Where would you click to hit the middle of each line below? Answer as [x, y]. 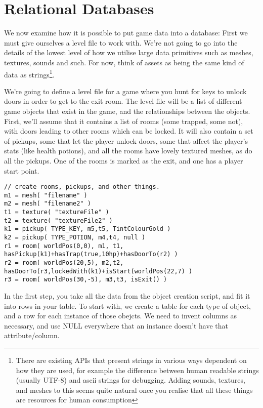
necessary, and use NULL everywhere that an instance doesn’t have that [116, 325]
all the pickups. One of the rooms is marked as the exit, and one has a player [124, 160]
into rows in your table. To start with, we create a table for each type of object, [127, 305]
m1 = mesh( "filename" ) [46, 195]
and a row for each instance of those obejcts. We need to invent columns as [121, 316]
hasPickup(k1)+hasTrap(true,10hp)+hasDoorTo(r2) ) [91, 254]
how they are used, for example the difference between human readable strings [137, 370]
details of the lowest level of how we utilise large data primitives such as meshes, [129, 52]
